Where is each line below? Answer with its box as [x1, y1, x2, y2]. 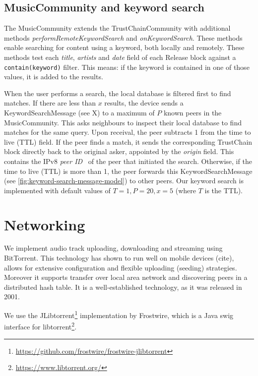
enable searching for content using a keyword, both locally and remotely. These [4, 42, 245, 53]
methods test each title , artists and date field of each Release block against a [4, 52, 236, 62]
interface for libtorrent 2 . [4, 320, 77, 331]
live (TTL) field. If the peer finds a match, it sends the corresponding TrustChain [4, 136, 253, 147]
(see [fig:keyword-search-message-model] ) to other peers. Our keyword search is [4, 175, 244, 186]
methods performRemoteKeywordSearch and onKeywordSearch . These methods [4, 32, 243, 43]
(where [175, 185, 196, 195]
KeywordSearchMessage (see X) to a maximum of [4, 107, 155, 118]
